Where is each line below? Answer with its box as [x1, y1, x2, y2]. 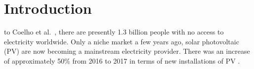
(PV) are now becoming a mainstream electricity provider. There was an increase [4, 46, 250, 56]
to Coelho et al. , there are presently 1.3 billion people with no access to [4, 27, 224, 37]
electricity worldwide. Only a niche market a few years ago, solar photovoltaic [4, 36, 239, 46]
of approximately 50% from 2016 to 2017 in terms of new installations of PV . [4, 55, 240, 66]
